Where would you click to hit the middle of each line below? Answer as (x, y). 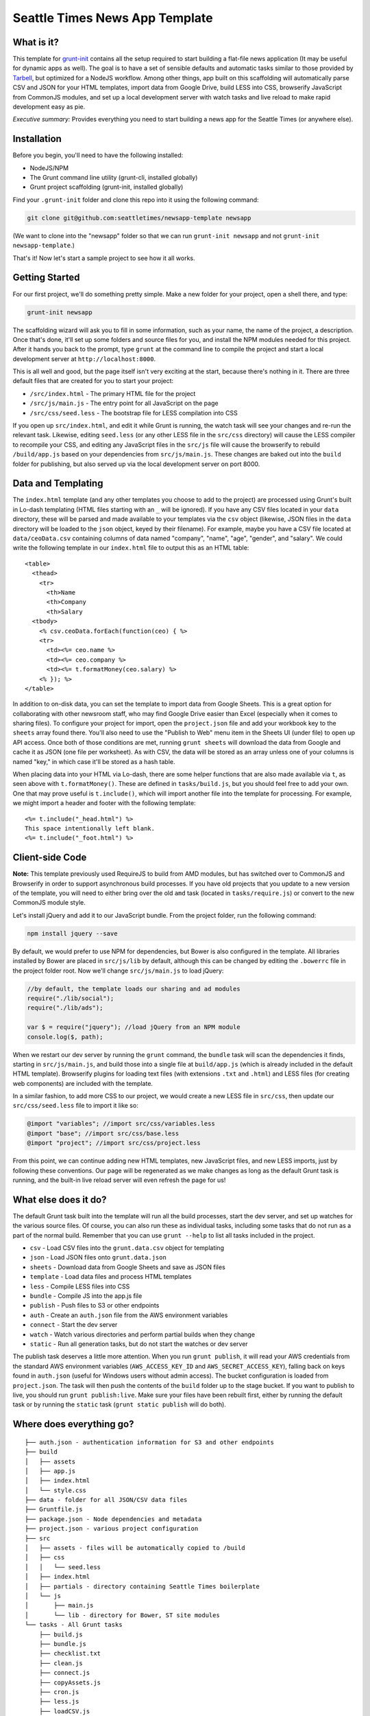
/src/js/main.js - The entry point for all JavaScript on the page (124, 403)
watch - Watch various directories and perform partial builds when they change (143, 1334)
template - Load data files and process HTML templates (111, 1277)
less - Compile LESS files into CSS (80, 1286)
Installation (37, 139)
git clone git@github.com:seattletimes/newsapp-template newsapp (139, 218)
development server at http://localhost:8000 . (84, 359)
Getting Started (46, 278)
